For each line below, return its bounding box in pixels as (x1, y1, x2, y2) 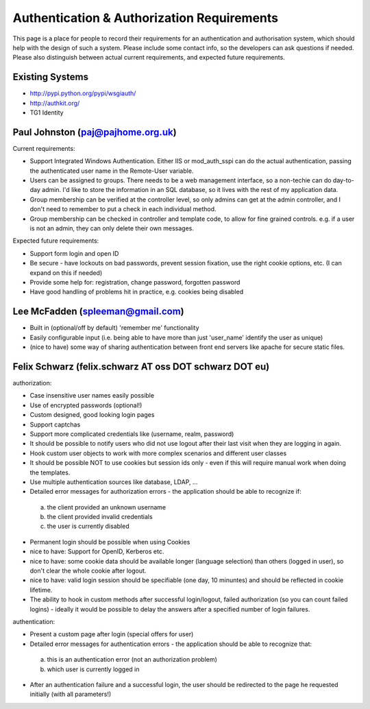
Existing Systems (12, 71, 89, 83)
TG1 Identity (29, 108, 64, 117)
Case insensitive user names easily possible (29, 392, 154, 400)
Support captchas (29, 420, 81, 429)
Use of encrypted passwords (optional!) (29, 401, 143, 409)
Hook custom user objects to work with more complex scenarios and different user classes (29, 449, 287, 457)
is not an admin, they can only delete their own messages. (29, 224, 195, 232)
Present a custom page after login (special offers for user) (29, 630, 194, 638)
